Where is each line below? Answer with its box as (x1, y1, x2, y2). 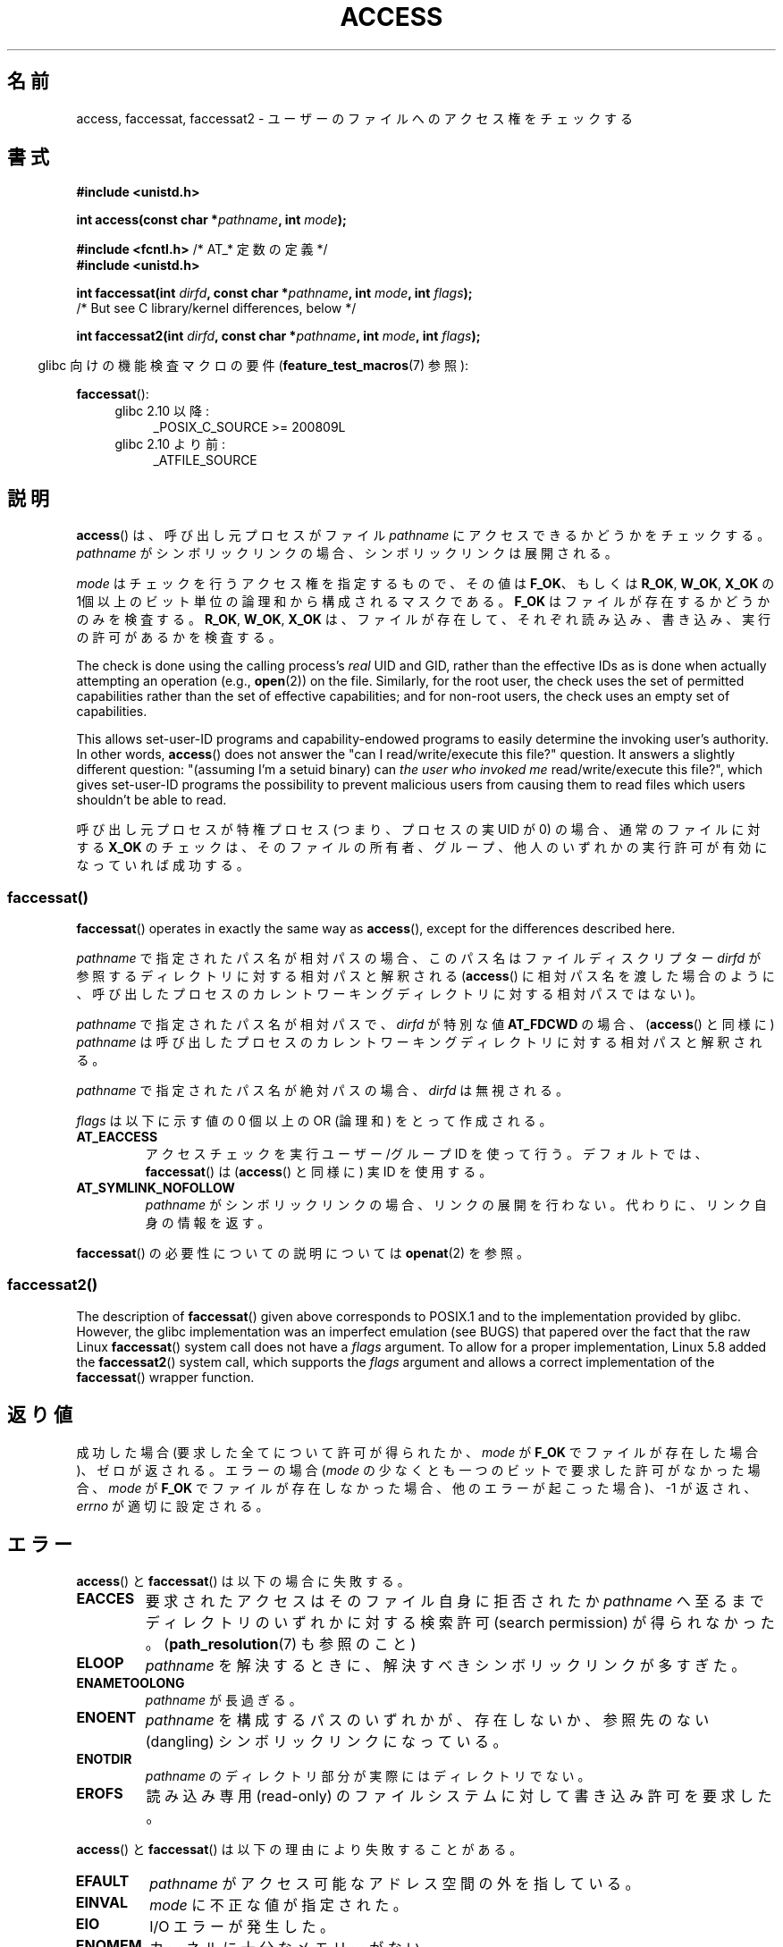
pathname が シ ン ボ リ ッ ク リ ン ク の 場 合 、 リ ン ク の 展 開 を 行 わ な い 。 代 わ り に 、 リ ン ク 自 (145, 1197, 767, 1213)
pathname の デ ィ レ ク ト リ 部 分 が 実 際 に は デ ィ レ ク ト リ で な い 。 (145, 1768, 591, 1784)
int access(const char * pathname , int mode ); (76, 212, 347, 228)
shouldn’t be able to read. (76, 792, 227, 808)
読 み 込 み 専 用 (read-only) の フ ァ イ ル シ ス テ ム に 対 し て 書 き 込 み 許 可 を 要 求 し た (146, 1787, 772, 1806)
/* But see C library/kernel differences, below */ (76, 300, 357, 316)
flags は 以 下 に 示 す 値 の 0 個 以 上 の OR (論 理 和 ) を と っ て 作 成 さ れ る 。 (76, 1113, 552, 1129)
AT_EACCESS (76, 1129, 158, 1145)
